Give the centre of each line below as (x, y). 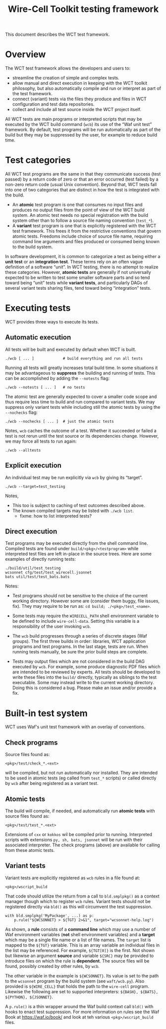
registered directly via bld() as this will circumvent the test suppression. (79, 906)
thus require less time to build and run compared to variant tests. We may (80, 402)
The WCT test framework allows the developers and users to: (68, 68)
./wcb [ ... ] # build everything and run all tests (74, 358)
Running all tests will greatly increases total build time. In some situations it (82, 368)
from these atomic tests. (30, 850)
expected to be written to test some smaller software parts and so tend (78, 278)
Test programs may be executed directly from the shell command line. (77, 543)
